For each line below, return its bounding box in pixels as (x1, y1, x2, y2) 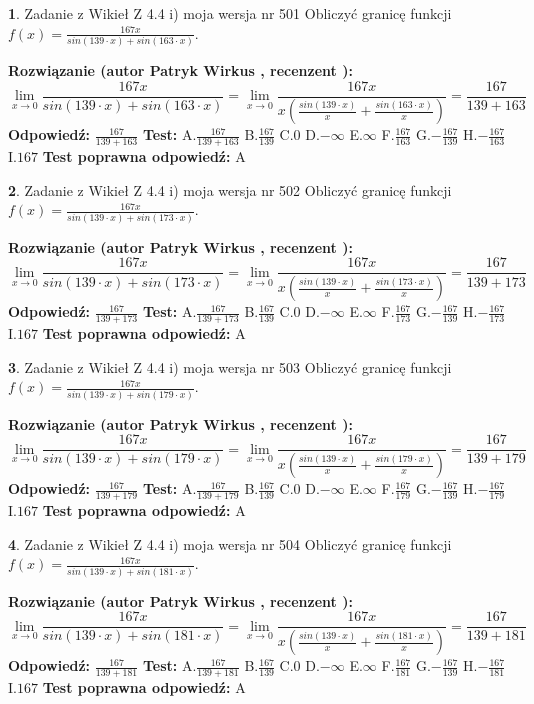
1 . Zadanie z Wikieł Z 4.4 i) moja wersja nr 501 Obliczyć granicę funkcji (8, 3, 452, 23)
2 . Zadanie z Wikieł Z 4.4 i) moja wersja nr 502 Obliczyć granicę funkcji (8, 179, 452, 200)
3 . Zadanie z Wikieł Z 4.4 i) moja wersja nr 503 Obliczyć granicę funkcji (8, 356, 452, 377)
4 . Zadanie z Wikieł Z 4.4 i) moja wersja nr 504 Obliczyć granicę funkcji (8, 533, 452, 554)
